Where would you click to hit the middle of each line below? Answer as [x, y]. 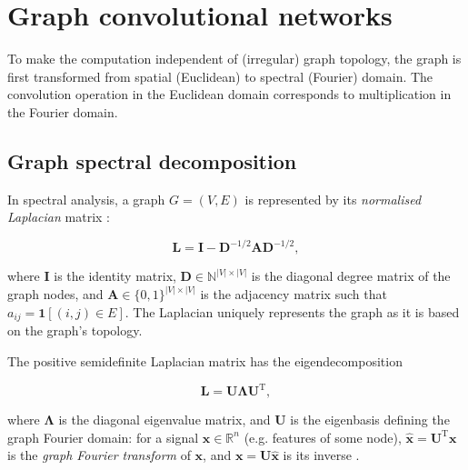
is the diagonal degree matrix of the [351, 276]
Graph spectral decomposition [152, 160]
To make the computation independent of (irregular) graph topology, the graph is [234, 59]
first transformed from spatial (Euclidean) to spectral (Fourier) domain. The [220, 76]
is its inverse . [321, 455]
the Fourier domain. [63, 111]
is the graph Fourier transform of [99, 455]
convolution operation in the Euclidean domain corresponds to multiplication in [229, 94]
